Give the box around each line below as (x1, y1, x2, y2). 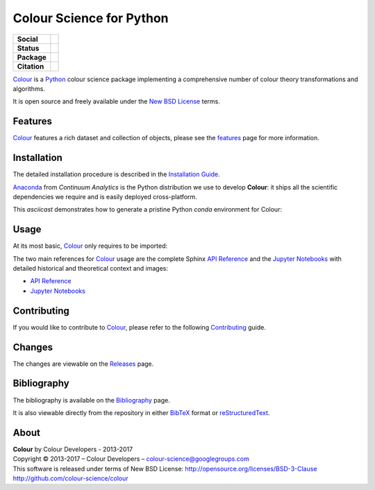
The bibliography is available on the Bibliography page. (12, 396, 170, 404)
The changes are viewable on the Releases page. (12, 360, 154, 368)
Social (17, 34, 38, 44)
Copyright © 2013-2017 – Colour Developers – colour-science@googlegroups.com (12, 455, 249, 463)
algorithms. (12, 84, 45, 93)
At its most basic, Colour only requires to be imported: (12, 242, 168, 250)
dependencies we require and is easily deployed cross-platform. (12, 192, 197, 201)
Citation (17, 61, 44, 71)
